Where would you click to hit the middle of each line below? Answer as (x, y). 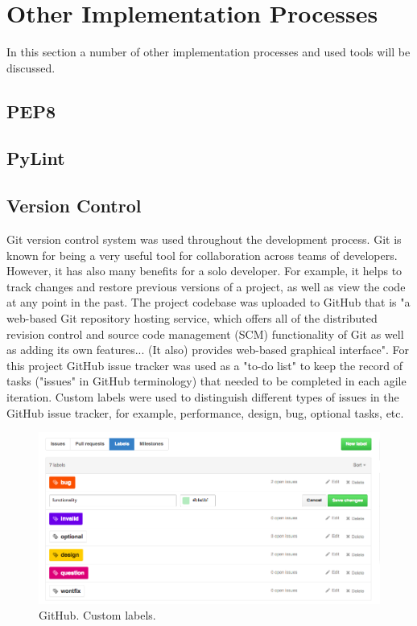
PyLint (36, 158)
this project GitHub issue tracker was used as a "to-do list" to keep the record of (204, 365)
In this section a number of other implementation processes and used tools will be (208, 52)
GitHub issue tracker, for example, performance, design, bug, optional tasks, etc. (205, 412)
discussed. (31, 67)
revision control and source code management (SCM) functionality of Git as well (205, 334)
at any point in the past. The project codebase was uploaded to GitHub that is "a (208, 302)
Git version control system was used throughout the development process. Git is (204, 239)
